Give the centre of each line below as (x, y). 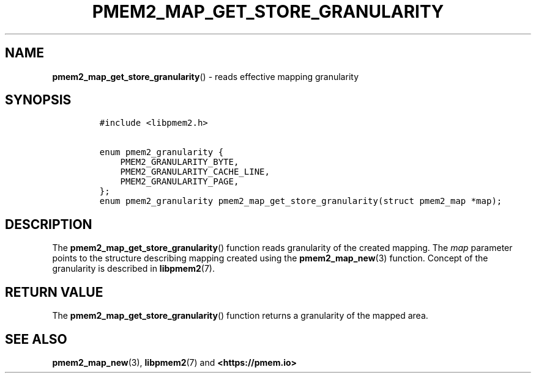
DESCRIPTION (49, 224)
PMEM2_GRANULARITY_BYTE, (180, 162)
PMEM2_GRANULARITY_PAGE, (180, 182)
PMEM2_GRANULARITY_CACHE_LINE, (195, 172)
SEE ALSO (36, 339)
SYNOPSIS (38, 100)
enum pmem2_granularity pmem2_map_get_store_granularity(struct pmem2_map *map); (301, 201)
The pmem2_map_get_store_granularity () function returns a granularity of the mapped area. (240, 316)
